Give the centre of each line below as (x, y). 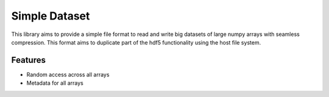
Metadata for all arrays (55, 83)
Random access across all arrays (68, 74)
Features (28, 60)
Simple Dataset (51, 16)
